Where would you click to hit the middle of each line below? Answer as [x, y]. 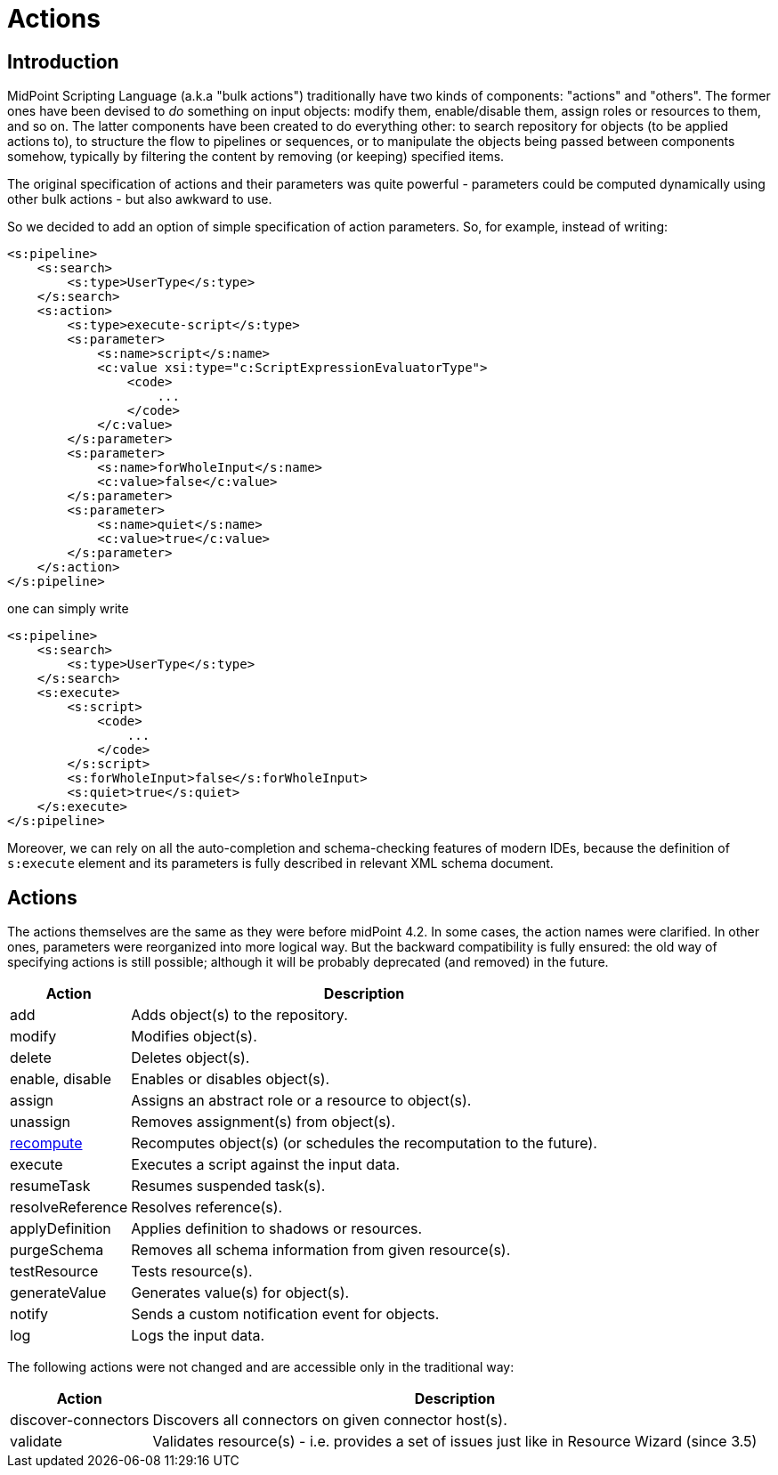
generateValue [58, 1293]
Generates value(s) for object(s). [240, 1293]
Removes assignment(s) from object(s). [263, 1122]
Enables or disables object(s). [231, 1079]
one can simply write [68, 609]
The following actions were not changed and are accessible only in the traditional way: [261, 1367]
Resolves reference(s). [207, 1208]
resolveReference [69, 1208]
